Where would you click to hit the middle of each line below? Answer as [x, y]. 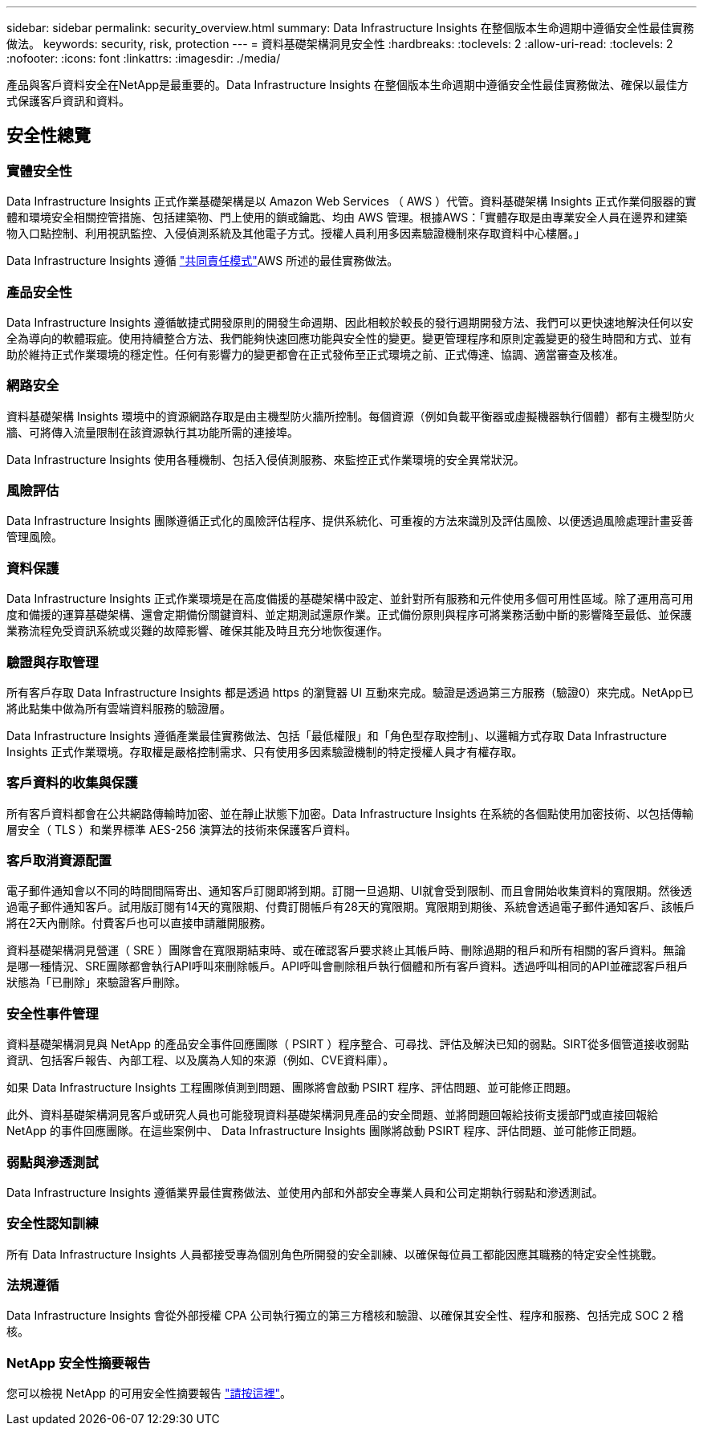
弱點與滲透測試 [53, 1162]
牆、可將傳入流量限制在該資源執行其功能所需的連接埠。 [152, 432]
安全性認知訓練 [53, 1224]
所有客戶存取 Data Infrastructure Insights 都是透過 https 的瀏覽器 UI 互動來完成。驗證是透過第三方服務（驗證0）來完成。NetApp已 [350, 692]
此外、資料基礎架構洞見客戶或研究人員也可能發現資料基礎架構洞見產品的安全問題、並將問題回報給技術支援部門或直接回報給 [332, 1115]
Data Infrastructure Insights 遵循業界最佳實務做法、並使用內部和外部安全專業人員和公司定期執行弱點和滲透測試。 [305, 1192]
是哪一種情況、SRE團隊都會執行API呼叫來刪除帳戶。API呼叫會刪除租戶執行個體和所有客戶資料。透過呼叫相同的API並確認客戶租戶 [347, 966]
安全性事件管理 [53, 1013]
